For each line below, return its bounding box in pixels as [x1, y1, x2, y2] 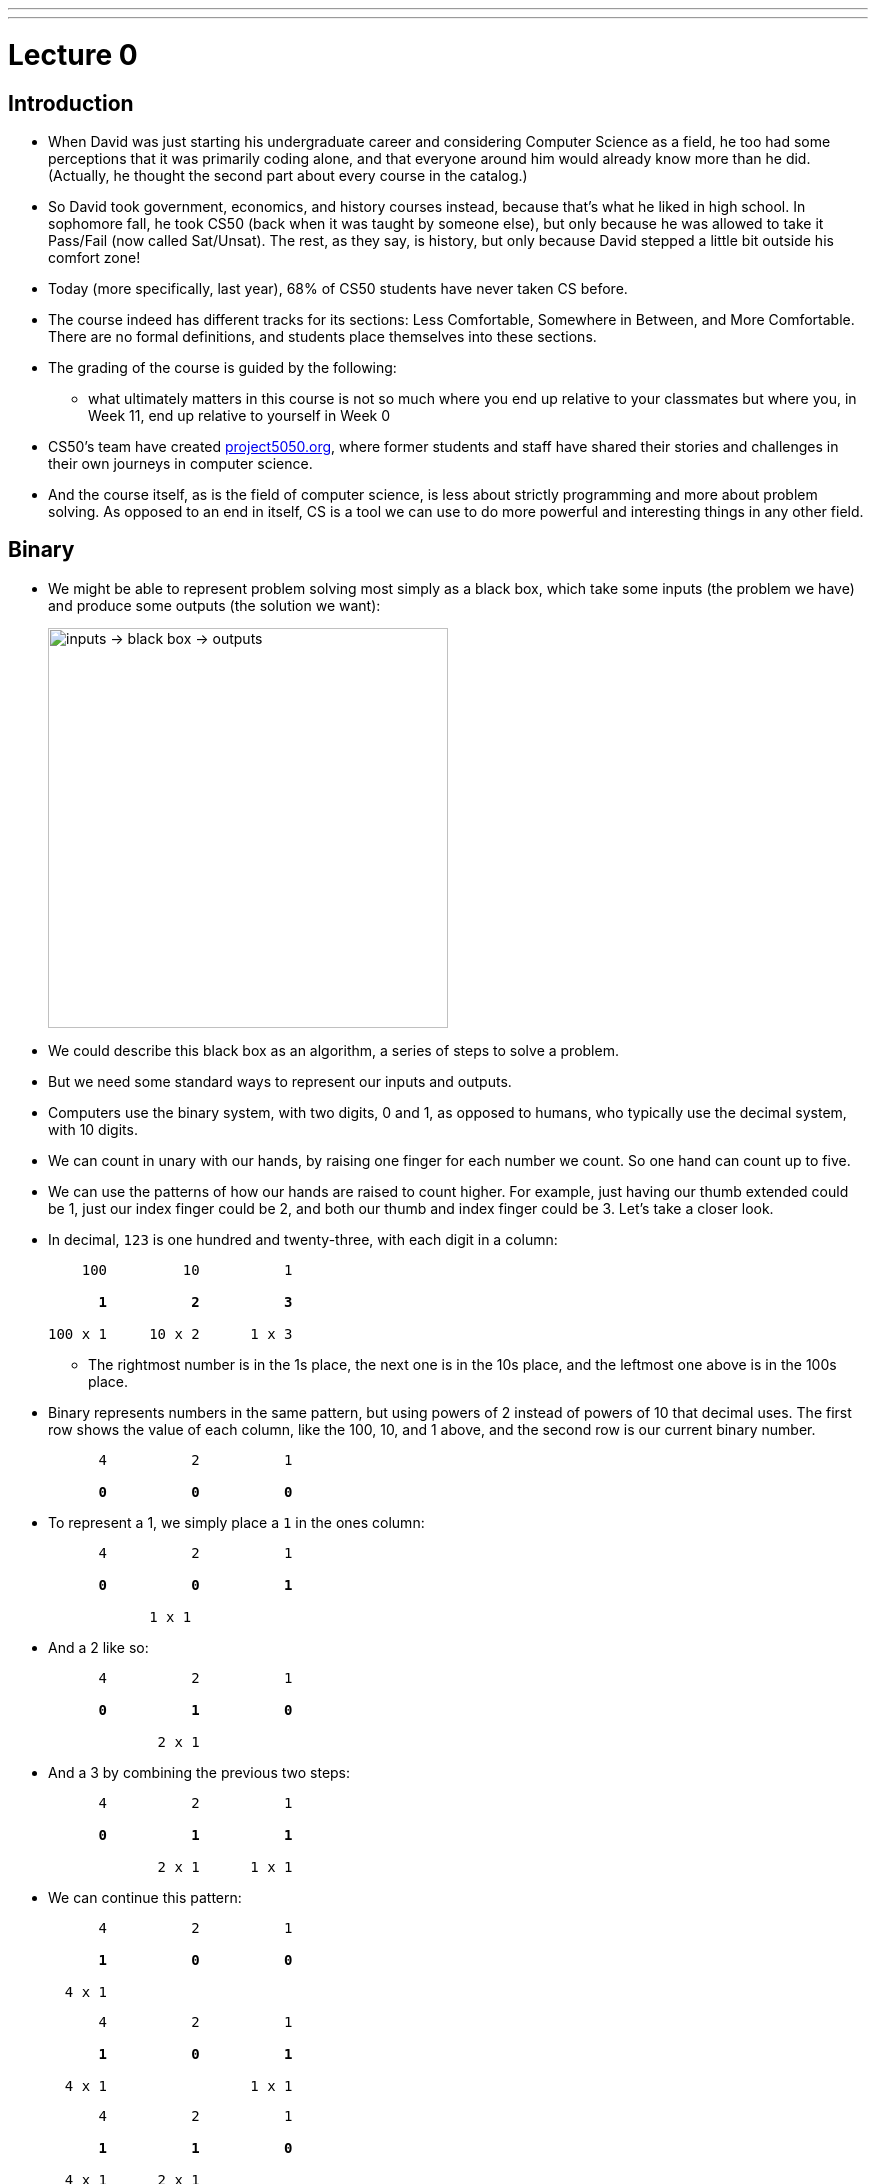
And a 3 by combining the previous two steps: [48, 1763, 351, 1781]
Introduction [8, 90, 134, 116]
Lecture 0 [8, 37, 138, 72]
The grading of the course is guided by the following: [48, 358, 397, 376]
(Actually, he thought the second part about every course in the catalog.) [48, 166, 528, 184]
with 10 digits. [48, 1120, 138, 1138]
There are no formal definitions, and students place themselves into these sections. [48, 327, 597, 345]
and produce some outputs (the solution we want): [48, 596, 381, 614]
